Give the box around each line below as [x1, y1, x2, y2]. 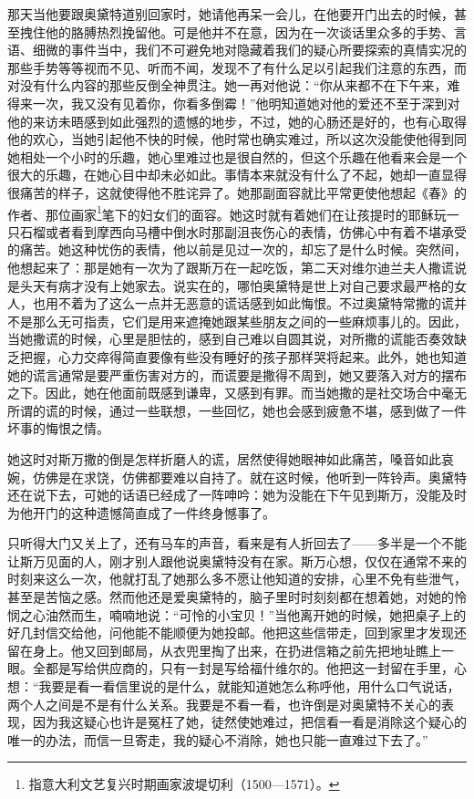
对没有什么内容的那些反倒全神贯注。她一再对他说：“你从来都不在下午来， [7, 76, 448, 95]
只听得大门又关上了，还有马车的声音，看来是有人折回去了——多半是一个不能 [7, 534, 467, 553]
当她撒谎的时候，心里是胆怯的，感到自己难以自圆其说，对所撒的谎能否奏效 [7, 329, 454, 348]
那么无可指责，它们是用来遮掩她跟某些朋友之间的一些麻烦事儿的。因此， [32, 311, 467, 330]
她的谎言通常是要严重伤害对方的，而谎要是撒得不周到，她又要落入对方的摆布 [7, 365, 467, 384]
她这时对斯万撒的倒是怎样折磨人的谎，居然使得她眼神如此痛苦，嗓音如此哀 [7, 449, 454, 468]
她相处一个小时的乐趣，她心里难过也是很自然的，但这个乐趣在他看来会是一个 [7, 147, 467, 166]
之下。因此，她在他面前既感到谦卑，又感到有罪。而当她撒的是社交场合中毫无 [7, 383, 467, 402]
